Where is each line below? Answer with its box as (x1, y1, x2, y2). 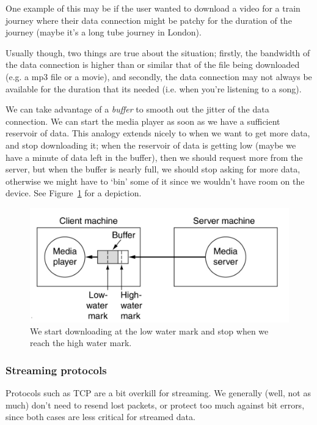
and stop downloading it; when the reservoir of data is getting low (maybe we (5, 138, 296, 151)
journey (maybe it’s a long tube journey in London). (5, 26, 202, 39)
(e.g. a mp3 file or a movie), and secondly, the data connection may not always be (5, 70, 312, 83)
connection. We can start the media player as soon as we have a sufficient (5, 114, 280, 127)
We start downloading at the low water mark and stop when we (30, 324, 269, 337)
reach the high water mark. (30, 336, 132, 349)
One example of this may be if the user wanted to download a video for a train (5, 2, 301, 14)
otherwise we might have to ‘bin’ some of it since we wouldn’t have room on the (5, 174, 305, 187)
